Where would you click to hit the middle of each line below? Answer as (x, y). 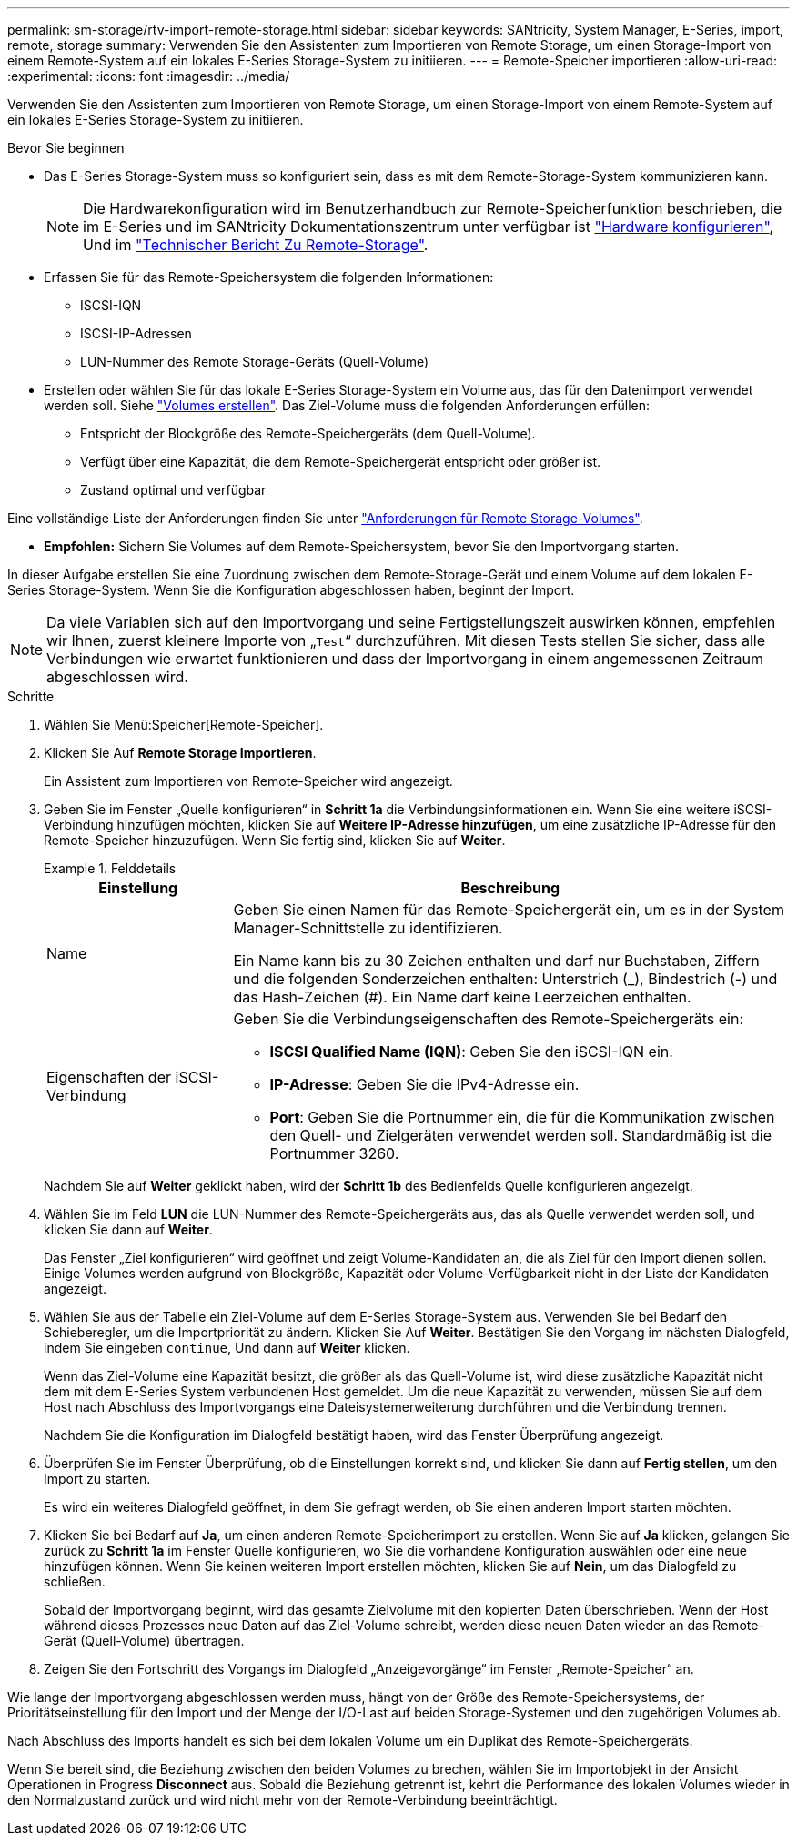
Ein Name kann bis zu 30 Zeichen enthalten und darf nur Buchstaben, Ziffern (496, 961)
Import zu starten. (97, 1479)
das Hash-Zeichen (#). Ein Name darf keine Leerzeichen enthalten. (462, 997)
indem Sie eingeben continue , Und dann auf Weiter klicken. (227, 1348)
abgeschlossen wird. (117, 677)
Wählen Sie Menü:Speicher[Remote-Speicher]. (184, 725)
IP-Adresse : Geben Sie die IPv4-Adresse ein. (424, 1084)
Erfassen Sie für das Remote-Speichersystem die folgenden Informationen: (269, 277)
